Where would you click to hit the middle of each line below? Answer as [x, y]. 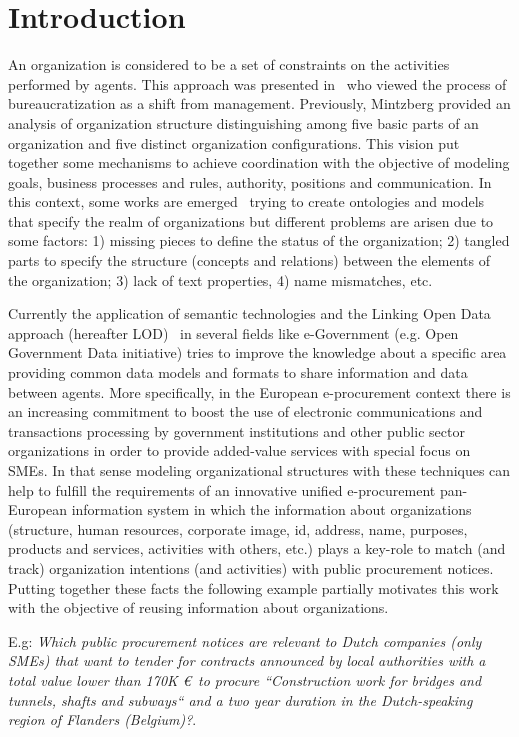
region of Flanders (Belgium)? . [102, 719]
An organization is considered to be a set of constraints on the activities [229, 64]
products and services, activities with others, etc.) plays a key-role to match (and [257, 548]
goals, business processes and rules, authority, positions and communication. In [250, 181]
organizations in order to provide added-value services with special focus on [239, 450]
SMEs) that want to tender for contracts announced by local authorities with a [247, 660]
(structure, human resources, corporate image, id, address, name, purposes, [238, 528]
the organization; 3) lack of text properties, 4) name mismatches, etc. [220, 279]
